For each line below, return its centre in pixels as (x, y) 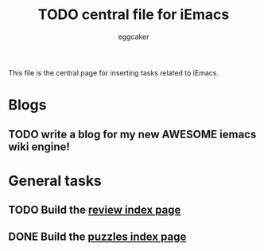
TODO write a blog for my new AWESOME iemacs (132, 134)
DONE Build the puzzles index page (97, 237)
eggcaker (134, 37)
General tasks (55, 181)
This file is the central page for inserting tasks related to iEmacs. (113, 72)
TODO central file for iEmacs (134, 15)
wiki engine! (39, 147)
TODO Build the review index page (95, 210)
